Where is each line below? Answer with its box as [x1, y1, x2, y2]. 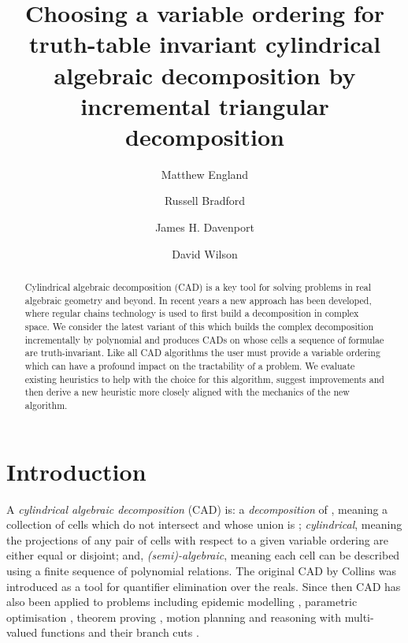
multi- [344, 608, 374, 625]
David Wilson [172, 245, 238, 262]
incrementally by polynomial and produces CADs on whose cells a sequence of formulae [24, 333, 384, 346]
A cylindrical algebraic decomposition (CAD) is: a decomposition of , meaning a [6, 500, 388, 517]
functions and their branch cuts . [40, 624, 199, 641]
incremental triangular [80, 89, 329, 121]
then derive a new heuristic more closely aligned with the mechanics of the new [24, 385, 350, 399]
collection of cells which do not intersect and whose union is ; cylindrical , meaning [6, 516, 402, 533]
